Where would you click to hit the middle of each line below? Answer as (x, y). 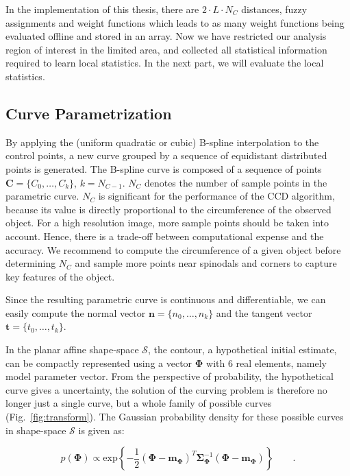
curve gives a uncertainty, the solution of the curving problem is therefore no (166, 389)
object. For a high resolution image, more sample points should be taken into (167, 223)
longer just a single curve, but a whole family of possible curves (139, 403)
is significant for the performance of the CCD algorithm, (216, 196)
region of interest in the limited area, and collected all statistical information (166, 49)
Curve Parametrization (89, 113)
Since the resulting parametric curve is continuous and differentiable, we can (166, 299)
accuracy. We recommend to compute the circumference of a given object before (173, 249)
